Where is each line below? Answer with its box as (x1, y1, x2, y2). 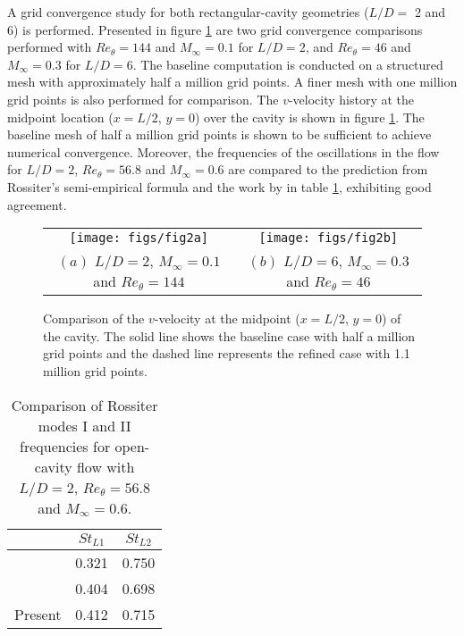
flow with (76, 456, 135, 477)
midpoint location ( (7, 107, 114, 126)
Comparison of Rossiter (11, 394, 158, 415)
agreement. (7, 195, 67, 213)
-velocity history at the (288, 89, 415, 108)
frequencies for (20, 435, 111, 456)
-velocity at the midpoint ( (154, 309, 300, 328)
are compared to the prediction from (228, 160, 428, 179)
